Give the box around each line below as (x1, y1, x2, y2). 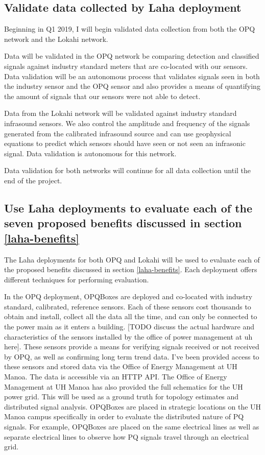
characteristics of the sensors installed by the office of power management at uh (4, 331, 253, 342)
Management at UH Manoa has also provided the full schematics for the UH (4, 381, 243, 392)
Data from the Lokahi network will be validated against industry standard (4, 108, 237, 118)
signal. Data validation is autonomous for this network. (4, 148, 177, 158)
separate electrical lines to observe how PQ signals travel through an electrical (4, 431, 249, 442)
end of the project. (4, 175, 62, 185)
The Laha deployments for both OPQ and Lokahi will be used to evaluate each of (4, 254, 260, 265)
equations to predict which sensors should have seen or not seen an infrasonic (4, 138, 246, 149)
